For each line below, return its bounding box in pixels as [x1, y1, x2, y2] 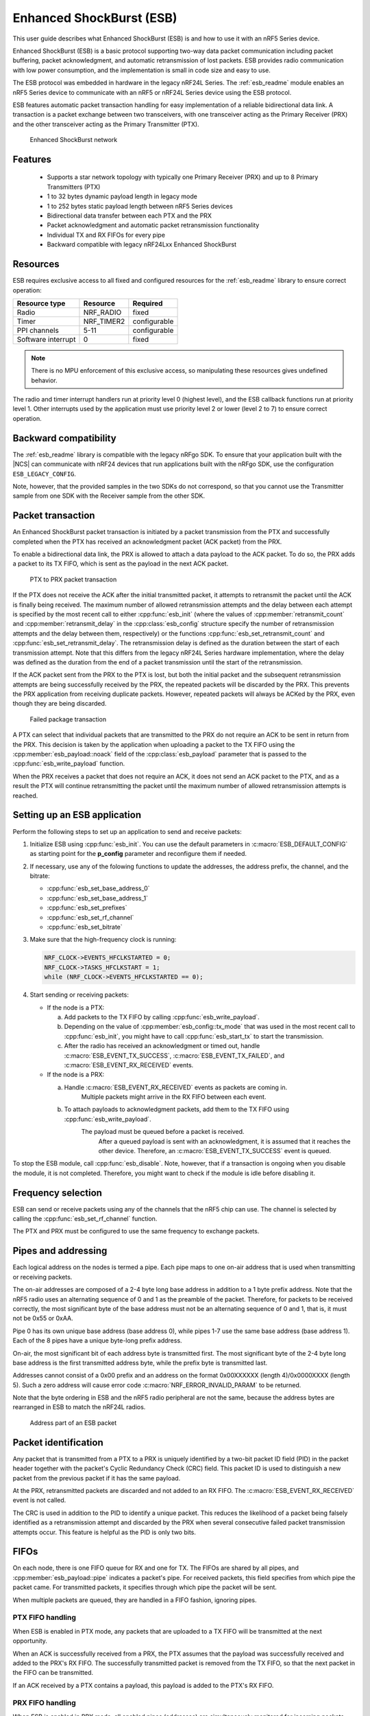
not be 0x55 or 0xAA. [12, 1314, 73, 1323]
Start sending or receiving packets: [29, 990, 129, 999]
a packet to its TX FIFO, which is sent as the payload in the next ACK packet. [12, 559, 229, 568]
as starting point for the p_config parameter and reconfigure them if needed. [29, 850, 247, 858]
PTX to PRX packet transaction [29, 575, 117, 583]
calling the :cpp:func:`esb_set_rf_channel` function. [12, 1215, 158, 1223]
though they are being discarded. [12, 699, 107, 708]
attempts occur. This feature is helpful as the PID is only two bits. [12, 1528, 197, 1536]
